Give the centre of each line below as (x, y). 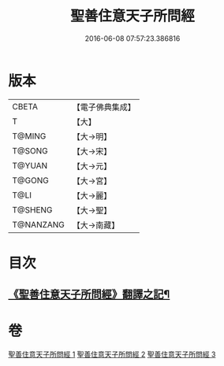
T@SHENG (32, 209)
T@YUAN (30, 165)
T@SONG (30, 150)
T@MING (29, 136)
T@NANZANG (39, 224)
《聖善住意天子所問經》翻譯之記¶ (89, 295)
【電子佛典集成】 (104, 107)
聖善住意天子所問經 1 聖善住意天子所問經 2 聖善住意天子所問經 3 (112, 354)
